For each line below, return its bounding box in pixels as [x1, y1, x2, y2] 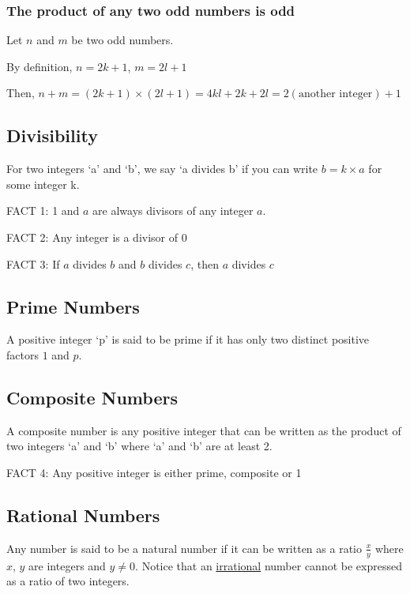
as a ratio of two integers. [6, 573, 130, 589]
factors [6, 346, 39, 363]
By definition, [6, 58, 73, 74]
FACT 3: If [6, 255, 60, 272]
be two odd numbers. [71, 32, 174, 48]
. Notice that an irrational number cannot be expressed [135, 557, 402, 573]
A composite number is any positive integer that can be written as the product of [6, 422, 401, 438]
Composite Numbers [6, 385, 178, 409]
